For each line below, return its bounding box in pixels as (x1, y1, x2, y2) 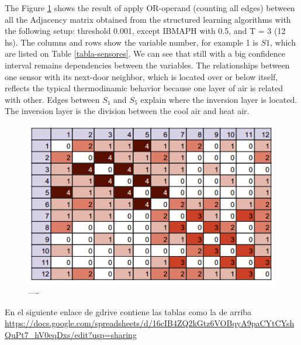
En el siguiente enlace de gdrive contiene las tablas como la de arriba (5, 305, 252, 318)
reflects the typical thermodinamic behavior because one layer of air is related (5, 82, 283, 94)
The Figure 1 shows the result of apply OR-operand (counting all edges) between (5, 2, 295, 13)
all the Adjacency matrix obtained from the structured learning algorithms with (5, 13, 291, 25)
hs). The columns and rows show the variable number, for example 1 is (5, 36, 258, 48)
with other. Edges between (5, 93, 100, 105)
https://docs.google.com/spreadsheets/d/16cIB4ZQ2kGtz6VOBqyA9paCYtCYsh (5, 317, 295, 329)
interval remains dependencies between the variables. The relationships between (5, 58, 290, 71)
